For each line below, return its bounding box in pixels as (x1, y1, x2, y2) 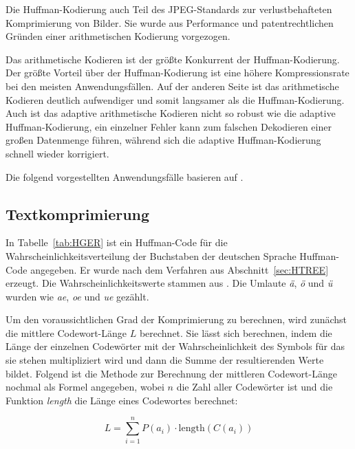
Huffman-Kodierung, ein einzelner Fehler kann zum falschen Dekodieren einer (6, 119, 332, 133)
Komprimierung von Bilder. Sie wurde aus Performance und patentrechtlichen (6, 15, 334, 30)
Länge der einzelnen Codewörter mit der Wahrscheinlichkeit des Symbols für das (6, 339, 345, 353)
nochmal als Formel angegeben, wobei (6, 380, 164, 394)
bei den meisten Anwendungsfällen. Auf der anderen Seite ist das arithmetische (6, 78, 339, 93)
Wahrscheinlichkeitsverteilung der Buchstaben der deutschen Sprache (6, 248, 297, 263)
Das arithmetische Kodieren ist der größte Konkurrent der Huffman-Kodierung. (6, 52, 340, 66)
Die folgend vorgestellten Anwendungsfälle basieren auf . (6, 169, 244, 184)
